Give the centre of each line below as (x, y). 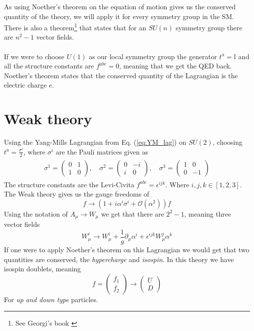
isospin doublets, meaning (42, 269)
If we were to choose (34, 56)
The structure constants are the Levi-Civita (69, 184)
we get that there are (132, 213)
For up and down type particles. (51, 299)
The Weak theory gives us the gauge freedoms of (77, 194)
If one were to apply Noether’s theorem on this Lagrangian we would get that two (127, 249)
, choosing (228, 142)
